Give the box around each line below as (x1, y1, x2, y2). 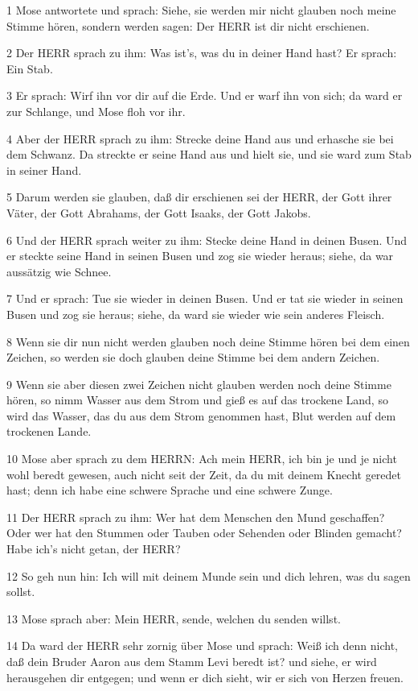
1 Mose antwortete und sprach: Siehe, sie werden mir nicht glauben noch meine (6, 2, 396, 18)
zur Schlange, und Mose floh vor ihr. (6, 102, 186, 119)
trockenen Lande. (6, 423, 92, 440)
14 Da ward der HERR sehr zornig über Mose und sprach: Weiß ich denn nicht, (6, 637, 398, 654)
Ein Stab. (6, 60, 53, 77)
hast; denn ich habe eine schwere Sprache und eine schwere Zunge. (6, 482, 333, 499)
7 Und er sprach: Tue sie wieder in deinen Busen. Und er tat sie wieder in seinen (6, 290, 404, 307)
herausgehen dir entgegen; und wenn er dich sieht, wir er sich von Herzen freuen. (6, 668, 404, 685)
